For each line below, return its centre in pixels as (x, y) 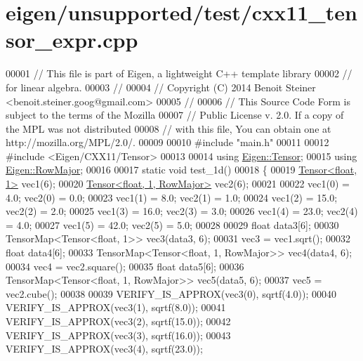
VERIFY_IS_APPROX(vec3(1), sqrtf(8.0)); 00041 (116, 307)
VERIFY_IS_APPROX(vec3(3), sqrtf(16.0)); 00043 (118, 335)
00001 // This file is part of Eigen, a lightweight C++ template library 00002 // (179, 73)
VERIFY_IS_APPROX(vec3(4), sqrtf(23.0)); (104, 349)
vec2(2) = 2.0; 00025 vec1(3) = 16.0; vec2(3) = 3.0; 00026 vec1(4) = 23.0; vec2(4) (182, 211)
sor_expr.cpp (72, 40)
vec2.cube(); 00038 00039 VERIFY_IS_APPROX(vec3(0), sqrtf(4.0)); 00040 (171, 293)
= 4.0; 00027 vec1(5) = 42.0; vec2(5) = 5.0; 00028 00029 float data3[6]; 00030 (172, 224)
